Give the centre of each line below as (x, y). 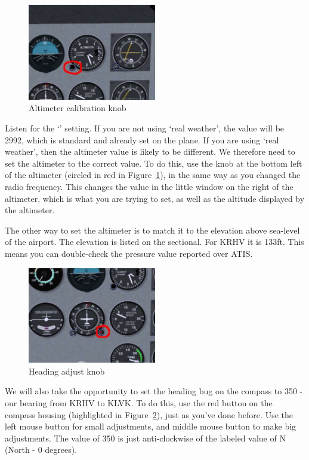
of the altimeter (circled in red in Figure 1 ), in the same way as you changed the (153, 175)
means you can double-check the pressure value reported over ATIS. (129, 253)
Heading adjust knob (67, 371)
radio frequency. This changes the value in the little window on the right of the (149, 186)
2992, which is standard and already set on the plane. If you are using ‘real (142, 139)
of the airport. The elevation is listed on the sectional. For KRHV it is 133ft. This (154, 242)
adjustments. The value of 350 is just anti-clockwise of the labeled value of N (145, 438)
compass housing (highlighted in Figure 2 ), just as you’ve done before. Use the (149, 414)
